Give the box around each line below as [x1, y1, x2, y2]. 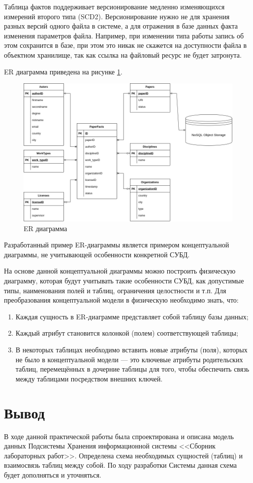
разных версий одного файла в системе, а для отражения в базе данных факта [4, 21, 238, 31]
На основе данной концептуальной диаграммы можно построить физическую [4, 266, 236, 276]
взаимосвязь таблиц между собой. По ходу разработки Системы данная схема [4, 460, 237, 470]
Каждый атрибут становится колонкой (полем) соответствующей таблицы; [15, 328, 238, 338]
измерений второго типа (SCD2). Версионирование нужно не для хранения [4, 11, 230, 21]
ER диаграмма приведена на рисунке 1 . [4, 66, 123, 76]
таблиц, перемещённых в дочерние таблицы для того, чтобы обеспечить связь [15, 364, 250, 374]
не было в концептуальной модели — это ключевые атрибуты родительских [15, 354, 243, 364]
